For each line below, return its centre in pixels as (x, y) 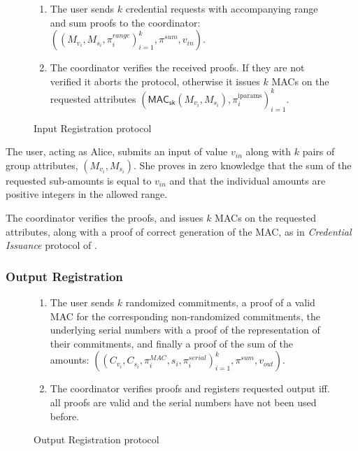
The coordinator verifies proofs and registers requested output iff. (190, 388)
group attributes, (42, 165)
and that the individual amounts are (248, 180)
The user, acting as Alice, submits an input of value (117, 151)
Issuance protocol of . (51, 245)
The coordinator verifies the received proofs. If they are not (177, 67)
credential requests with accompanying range (222, 8)
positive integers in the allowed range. (87, 194)
